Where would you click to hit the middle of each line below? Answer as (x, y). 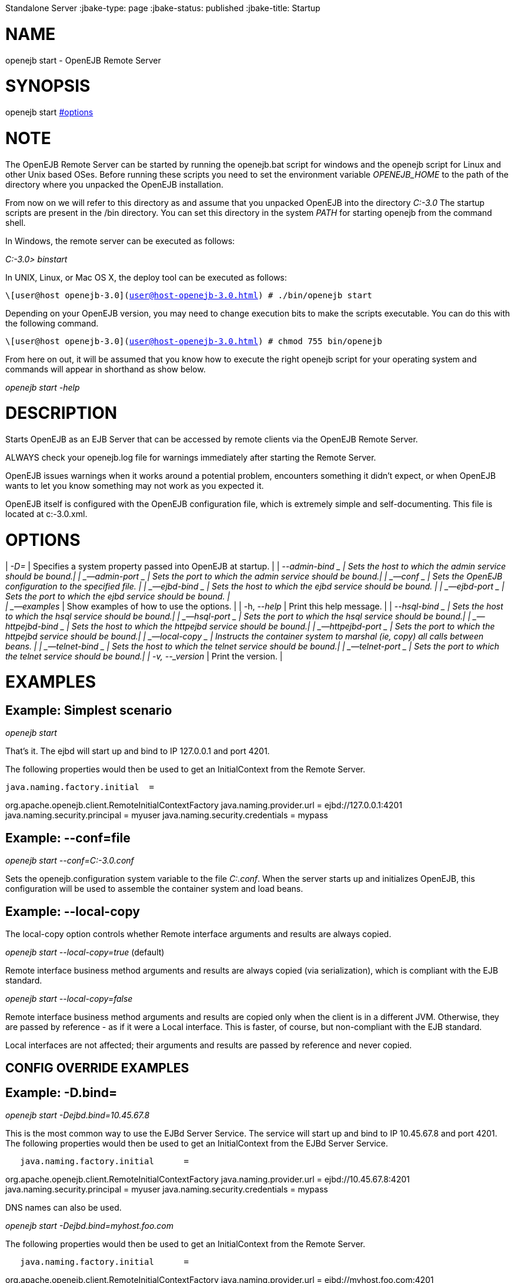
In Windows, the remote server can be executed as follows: (120, 241)
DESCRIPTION (61, 413)
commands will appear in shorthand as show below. (106, 369)
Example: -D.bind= (61, 1092)
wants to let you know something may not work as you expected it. (135, 486)
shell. (16, 222)
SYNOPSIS (48, 86)
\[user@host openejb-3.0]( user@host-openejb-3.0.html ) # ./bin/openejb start (189, 295)
